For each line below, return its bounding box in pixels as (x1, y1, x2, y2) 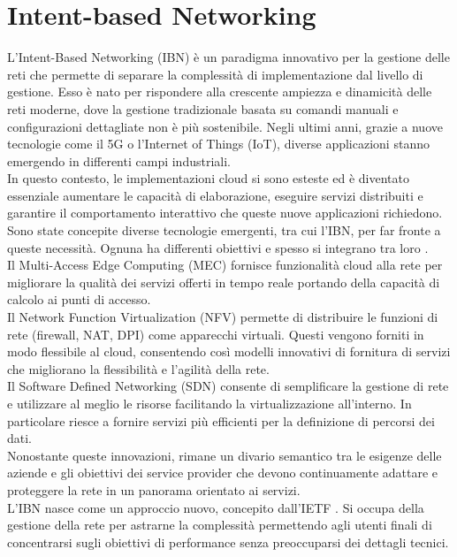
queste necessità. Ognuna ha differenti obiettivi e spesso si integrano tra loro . (7, 238, 429, 256)
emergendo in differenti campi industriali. (7, 151, 231, 170)
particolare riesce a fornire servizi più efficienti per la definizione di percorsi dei (7, 411, 435, 430)
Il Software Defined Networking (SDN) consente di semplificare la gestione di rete (7, 377, 449, 395)
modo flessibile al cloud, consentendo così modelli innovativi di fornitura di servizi (7, 342, 451, 361)
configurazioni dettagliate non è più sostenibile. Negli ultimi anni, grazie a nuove (7, 117, 443, 135)
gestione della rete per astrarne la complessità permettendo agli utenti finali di (7, 515, 432, 534)
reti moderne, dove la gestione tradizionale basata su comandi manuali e (7, 99, 399, 118)
